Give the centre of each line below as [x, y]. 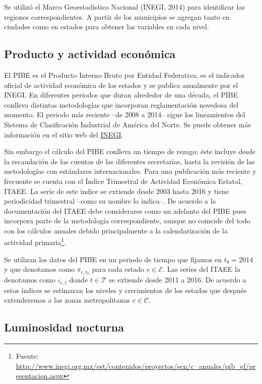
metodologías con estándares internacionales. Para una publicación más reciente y [130, 171]
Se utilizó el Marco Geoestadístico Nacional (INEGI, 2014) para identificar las [124, 7]
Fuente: [27, 356]
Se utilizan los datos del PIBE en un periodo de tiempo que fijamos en [113, 259]
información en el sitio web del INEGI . [64, 134]
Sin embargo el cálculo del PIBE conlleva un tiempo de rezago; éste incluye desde [130, 151]
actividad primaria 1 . [35, 242]
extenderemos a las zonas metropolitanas [67, 300]
